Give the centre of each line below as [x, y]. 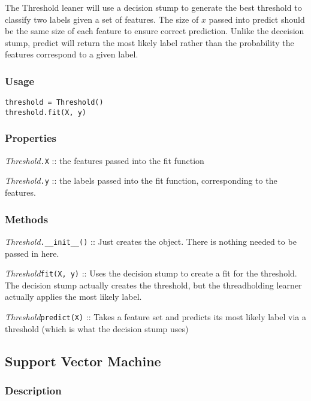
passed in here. [32, 253]
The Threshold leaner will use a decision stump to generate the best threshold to [153, 7]
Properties [31, 138]
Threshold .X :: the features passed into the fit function [105, 160]
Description [33, 390]
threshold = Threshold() [54, 103]
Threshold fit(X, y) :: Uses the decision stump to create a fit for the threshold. [151, 273]
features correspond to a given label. [72, 54]
